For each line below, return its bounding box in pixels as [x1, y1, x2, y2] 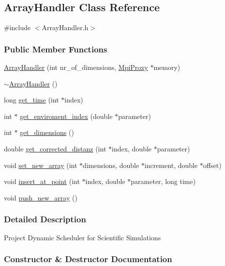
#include [4, 22, 31, 33]
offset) [203, 160, 222, 170]
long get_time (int [4, 95, 59, 105]
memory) [153, 62, 180, 72]
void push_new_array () [4, 192, 77, 202]
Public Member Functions [4, 43, 107, 55]
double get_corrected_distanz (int [4, 143, 106, 153]
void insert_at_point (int [4, 176, 80, 186]
